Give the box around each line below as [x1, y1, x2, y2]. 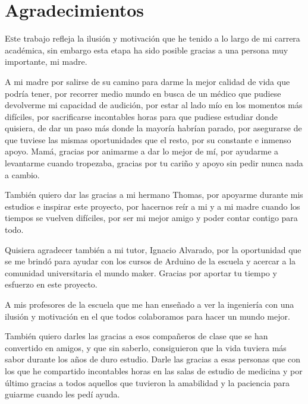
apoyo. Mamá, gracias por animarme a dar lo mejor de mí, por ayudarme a [5, 145, 279, 157]
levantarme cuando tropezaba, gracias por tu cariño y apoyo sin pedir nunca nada [5, 157, 303, 169]
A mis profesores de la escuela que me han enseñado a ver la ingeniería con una [5, 298, 294, 310]
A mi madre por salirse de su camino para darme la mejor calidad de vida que [5, 75, 290, 87]
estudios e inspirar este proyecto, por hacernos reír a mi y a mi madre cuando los [5, 200, 300, 212]
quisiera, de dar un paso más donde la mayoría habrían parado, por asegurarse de [5, 122, 302, 134]
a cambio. [5, 168, 40, 181]
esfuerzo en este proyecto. [5, 278, 98, 291]
